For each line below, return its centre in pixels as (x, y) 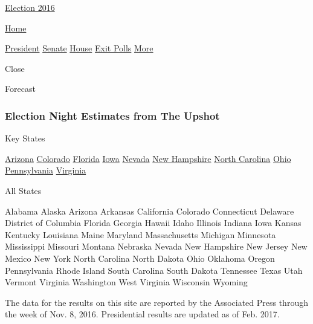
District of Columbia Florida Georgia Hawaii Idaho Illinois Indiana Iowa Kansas (153, 223)
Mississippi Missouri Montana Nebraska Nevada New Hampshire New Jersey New (156, 246)
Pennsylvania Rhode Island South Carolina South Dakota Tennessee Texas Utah (154, 270)
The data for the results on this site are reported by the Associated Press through (156, 302)
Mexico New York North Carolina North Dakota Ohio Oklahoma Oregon (140, 258)
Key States (25, 138)
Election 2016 (30, 7)
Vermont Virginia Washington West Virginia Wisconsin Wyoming (126, 282)
